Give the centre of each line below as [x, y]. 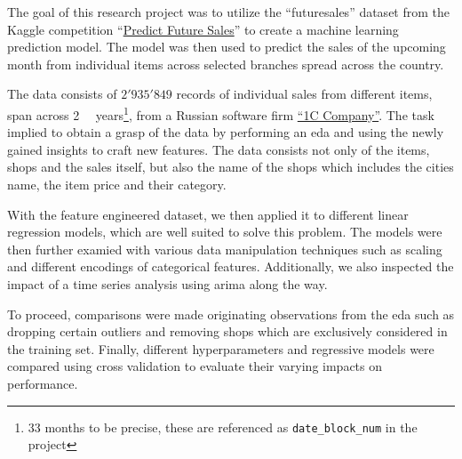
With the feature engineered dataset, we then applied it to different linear [208, 214]
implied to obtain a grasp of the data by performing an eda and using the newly [226, 132]
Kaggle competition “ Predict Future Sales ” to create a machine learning [203, 29]
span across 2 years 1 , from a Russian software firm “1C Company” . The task [221, 113]
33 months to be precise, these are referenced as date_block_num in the [223, 427]
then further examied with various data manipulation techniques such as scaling [225, 249]
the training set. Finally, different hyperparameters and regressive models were [221, 348]
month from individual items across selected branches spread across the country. [226, 64]
